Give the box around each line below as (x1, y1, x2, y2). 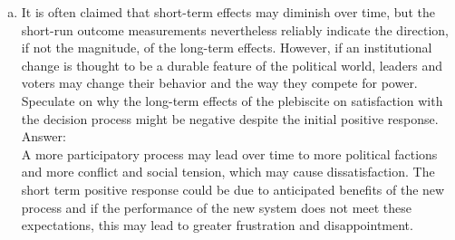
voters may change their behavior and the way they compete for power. (21, 73, 418, 92)
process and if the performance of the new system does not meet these (21, 197, 412, 216)
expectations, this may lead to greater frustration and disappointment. (21, 216, 413, 235)
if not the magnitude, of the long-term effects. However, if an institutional (21, 38, 432, 57)
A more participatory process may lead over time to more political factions (21, 144, 438, 163)
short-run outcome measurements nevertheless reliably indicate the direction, (21, 20, 449, 39)
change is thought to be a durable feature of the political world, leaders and (21, 55, 443, 74)
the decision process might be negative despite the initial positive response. (21, 109, 439, 128)
